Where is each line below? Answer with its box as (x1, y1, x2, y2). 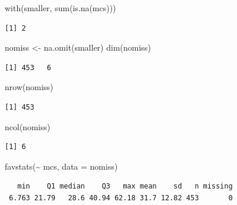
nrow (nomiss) (5, 81, 54, 93)
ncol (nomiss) (5, 120, 51, 133)
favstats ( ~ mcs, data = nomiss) (5, 160, 118, 172)
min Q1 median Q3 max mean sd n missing (17, 182, 233, 191)
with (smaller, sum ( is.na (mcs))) (5, 2, 116, 14)
